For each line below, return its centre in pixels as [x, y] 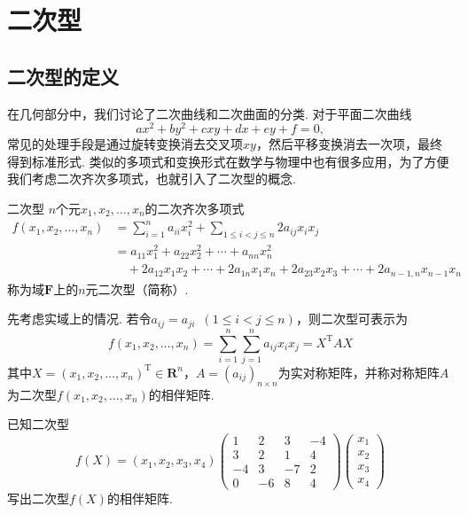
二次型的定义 [63, 76]
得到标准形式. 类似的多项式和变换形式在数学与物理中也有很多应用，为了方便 [228, 161]
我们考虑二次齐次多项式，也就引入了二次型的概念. [152, 179]
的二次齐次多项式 [195, 209]
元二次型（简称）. [137, 288]
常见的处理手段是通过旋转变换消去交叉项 [125, 144]
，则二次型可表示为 [351, 319]
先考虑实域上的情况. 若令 [79, 319]
